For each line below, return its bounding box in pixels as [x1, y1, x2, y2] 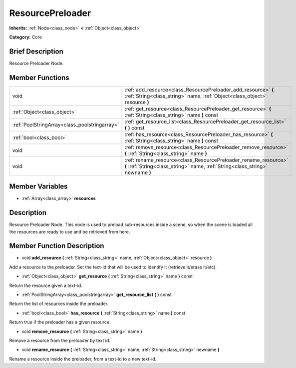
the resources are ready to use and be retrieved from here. [9, 228, 130, 234]
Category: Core [9, 34, 42, 40]
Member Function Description [9, 241, 104, 250]
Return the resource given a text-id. [9, 282, 82, 288]
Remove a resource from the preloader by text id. [9, 337, 111, 343]
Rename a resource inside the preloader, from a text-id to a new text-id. [9, 355, 157, 362]
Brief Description [9, 47, 63, 55]
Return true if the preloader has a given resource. [9, 319, 111, 325]
